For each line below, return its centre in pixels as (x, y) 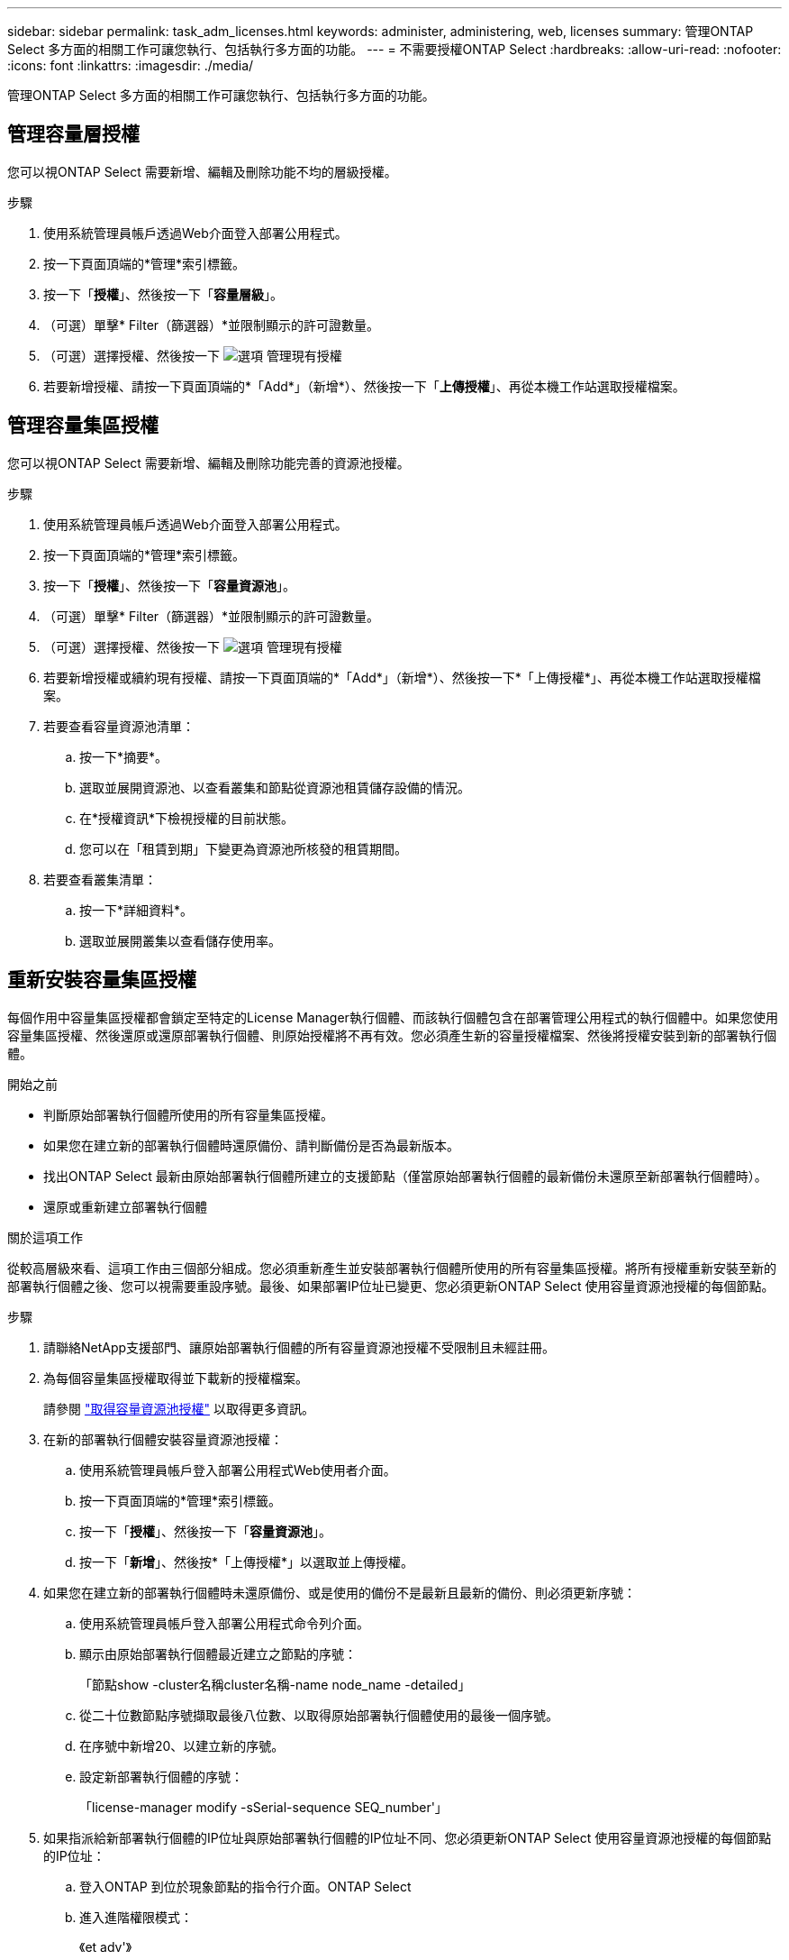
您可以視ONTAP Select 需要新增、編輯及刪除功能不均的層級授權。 (202, 171)
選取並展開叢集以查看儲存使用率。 (180, 940)
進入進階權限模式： (136, 1917)
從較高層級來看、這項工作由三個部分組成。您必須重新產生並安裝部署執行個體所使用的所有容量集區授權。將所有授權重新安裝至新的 (392, 1268)
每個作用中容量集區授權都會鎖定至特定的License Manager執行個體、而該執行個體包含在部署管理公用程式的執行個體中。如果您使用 (393, 1017)
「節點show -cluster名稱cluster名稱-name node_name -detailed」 (275, 1684)
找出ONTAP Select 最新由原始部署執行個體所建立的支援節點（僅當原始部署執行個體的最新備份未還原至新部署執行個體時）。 (405, 1176)
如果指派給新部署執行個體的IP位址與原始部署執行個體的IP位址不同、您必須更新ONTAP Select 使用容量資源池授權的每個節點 (408, 1837)
